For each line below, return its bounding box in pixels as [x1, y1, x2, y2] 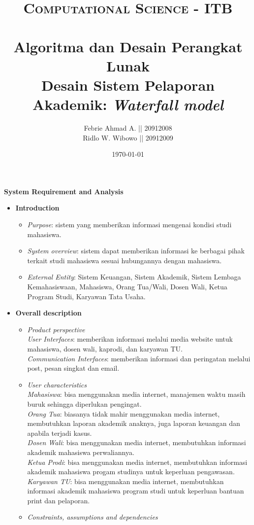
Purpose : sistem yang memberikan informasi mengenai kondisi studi [27, 219, 232, 230]
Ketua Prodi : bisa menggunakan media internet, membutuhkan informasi [27, 456, 248, 467]
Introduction [15, 203, 60, 213]
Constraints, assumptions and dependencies [27, 512, 158, 522]
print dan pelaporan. [27, 495, 90, 505]
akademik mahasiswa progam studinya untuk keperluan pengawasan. [27, 466, 235, 477]
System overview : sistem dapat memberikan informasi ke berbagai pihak [27, 245, 245, 256]
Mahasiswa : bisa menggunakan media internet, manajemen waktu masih [27, 389, 246, 399]
